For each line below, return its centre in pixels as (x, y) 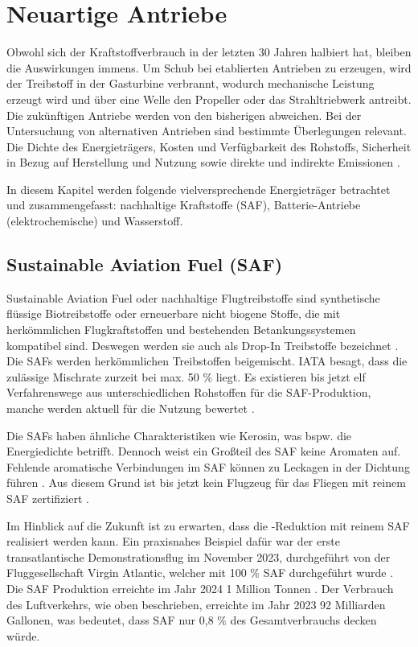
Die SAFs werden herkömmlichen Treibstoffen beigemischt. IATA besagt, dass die (207, 361)
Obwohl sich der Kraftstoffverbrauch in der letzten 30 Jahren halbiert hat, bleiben (209, 52)
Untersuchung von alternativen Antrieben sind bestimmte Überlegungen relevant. (207, 131)
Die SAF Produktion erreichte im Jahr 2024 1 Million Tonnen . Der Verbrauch (200, 588)
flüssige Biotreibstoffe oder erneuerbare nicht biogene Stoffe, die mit (174, 313)
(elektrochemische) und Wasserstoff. (95, 221)
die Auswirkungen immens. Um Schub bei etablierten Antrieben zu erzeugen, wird (209, 67)
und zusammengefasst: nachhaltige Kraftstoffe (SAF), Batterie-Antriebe (184, 205)
